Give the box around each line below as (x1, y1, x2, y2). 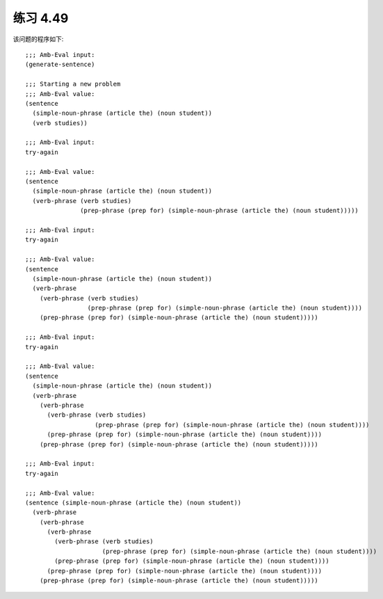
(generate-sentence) (25, 61, 95, 69)
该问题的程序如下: (13, 35, 64, 43)
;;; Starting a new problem (25, 80, 121, 88)
